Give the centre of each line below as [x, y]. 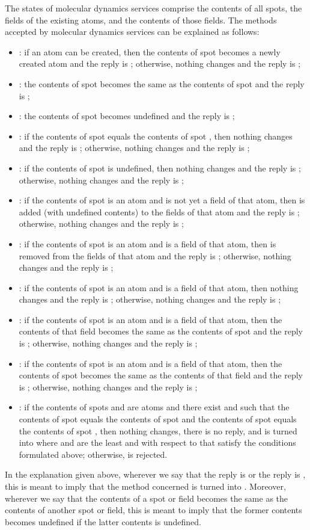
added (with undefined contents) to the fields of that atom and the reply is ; [159, 211]
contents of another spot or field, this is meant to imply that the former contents [153, 510]
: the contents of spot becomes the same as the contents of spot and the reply [162, 83]
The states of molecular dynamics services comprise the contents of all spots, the [153, 8]
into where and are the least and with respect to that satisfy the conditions [157, 442]
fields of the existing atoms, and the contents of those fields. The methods [141, 20]
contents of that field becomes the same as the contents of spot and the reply [161, 331]
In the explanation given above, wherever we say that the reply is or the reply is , [155, 474]
